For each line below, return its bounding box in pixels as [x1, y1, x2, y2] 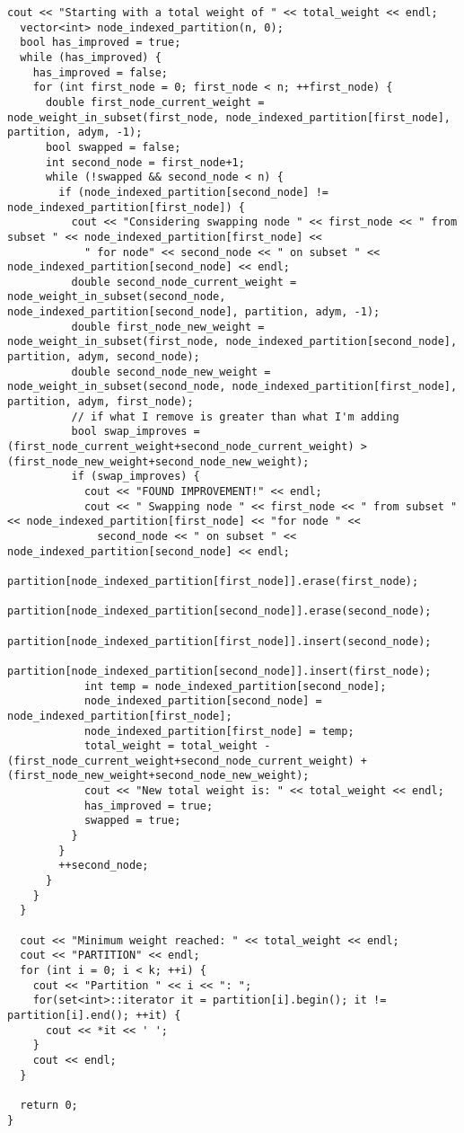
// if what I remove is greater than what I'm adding [71, 410, 399, 423]
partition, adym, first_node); [7, 395, 194, 409]
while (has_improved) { [20, 50, 162, 64]
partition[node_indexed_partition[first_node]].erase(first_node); [7, 574, 419, 588]
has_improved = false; [32, 66, 168, 79]
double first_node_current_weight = [45, 95, 265, 109]
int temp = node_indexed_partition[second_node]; [83, 679, 387, 693]
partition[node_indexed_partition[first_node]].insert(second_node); [7, 634, 432, 648]
